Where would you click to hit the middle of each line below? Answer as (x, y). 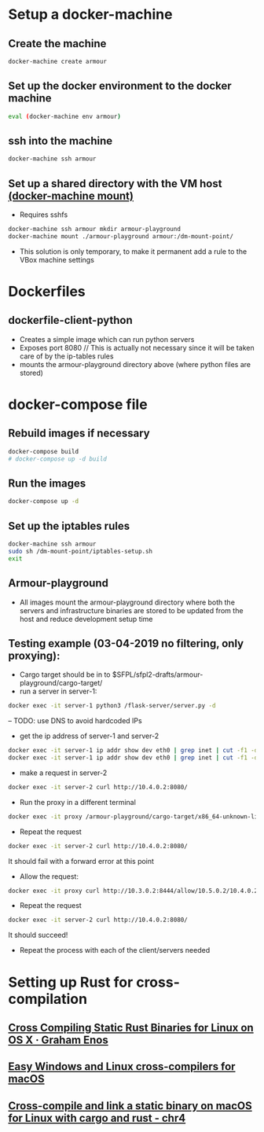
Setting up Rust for (71, 982)
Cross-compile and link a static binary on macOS (130, 1106)
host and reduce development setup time (86, 619)
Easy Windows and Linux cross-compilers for (122, 1067)
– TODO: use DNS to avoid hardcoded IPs (75, 721)
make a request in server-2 (63, 773)
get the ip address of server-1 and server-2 (89, 736)
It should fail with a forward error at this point (81, 861)
